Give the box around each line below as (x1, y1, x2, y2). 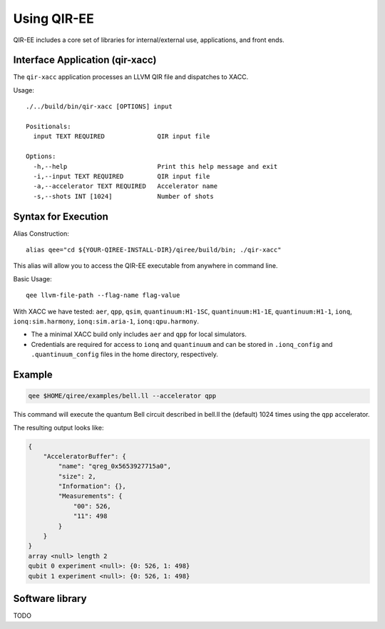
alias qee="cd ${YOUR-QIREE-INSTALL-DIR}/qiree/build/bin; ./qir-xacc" (26, 246, 282, 254)
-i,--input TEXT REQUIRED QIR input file (33, 172, 210, 180)
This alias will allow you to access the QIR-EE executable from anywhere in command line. (13, 261, 278, 270)
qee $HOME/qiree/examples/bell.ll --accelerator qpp (28, 392, 217, 400)
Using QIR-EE (13, 11, 94, 26)
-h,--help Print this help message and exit (33, 162, 278, 170)
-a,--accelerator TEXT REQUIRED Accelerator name (33, 182, 217, 190)
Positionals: (26, 123, 71, 131)
